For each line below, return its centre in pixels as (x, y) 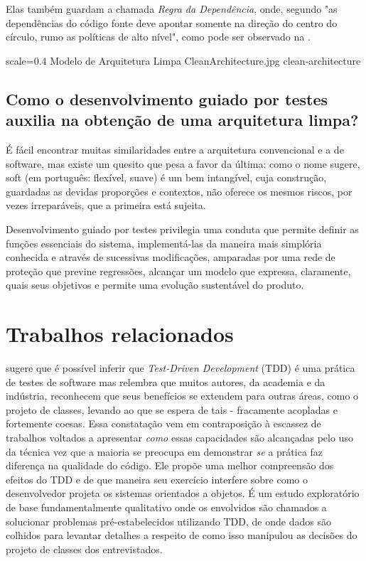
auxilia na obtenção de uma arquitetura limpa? (182, 120)
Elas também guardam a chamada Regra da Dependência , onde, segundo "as (172, 9)
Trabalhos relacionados (120, 334)
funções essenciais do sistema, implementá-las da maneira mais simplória (164, 243)
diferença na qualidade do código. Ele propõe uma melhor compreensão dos (170, 465)
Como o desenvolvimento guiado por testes (167, 98)
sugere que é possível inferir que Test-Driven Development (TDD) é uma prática (181, 368)
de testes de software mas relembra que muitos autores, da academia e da (166, 381)
